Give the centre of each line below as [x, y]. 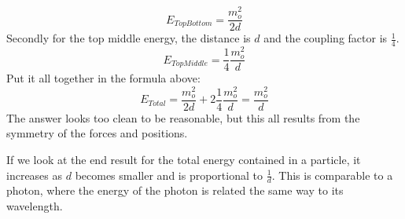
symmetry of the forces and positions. [97, 133]
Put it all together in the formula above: [103, 78]
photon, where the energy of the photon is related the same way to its [175, 190]
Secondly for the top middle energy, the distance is [129, 38]
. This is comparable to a [332, 175]
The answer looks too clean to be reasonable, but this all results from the [183, 117]
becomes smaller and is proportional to [169, 175]
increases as [35, 175]
